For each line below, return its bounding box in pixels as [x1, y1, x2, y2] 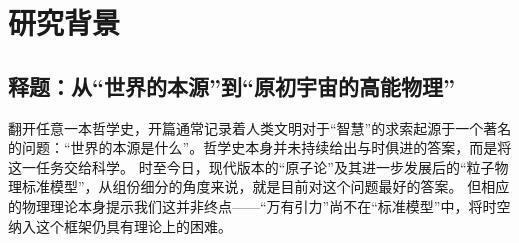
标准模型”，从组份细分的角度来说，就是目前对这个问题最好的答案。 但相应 [21, 176, 510, 197]
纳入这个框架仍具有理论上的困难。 [8, 215, 232, 236]
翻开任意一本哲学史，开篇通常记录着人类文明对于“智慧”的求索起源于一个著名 [8, 117, 512, 138]
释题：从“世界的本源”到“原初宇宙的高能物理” [8, 70, 455, 101]
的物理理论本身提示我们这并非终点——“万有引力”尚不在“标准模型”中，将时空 [8, 195, 511, 216]
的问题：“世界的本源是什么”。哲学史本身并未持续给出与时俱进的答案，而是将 [8, 137, 512, 158]
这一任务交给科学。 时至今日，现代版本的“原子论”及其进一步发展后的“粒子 [8, 156, 495, 177]
